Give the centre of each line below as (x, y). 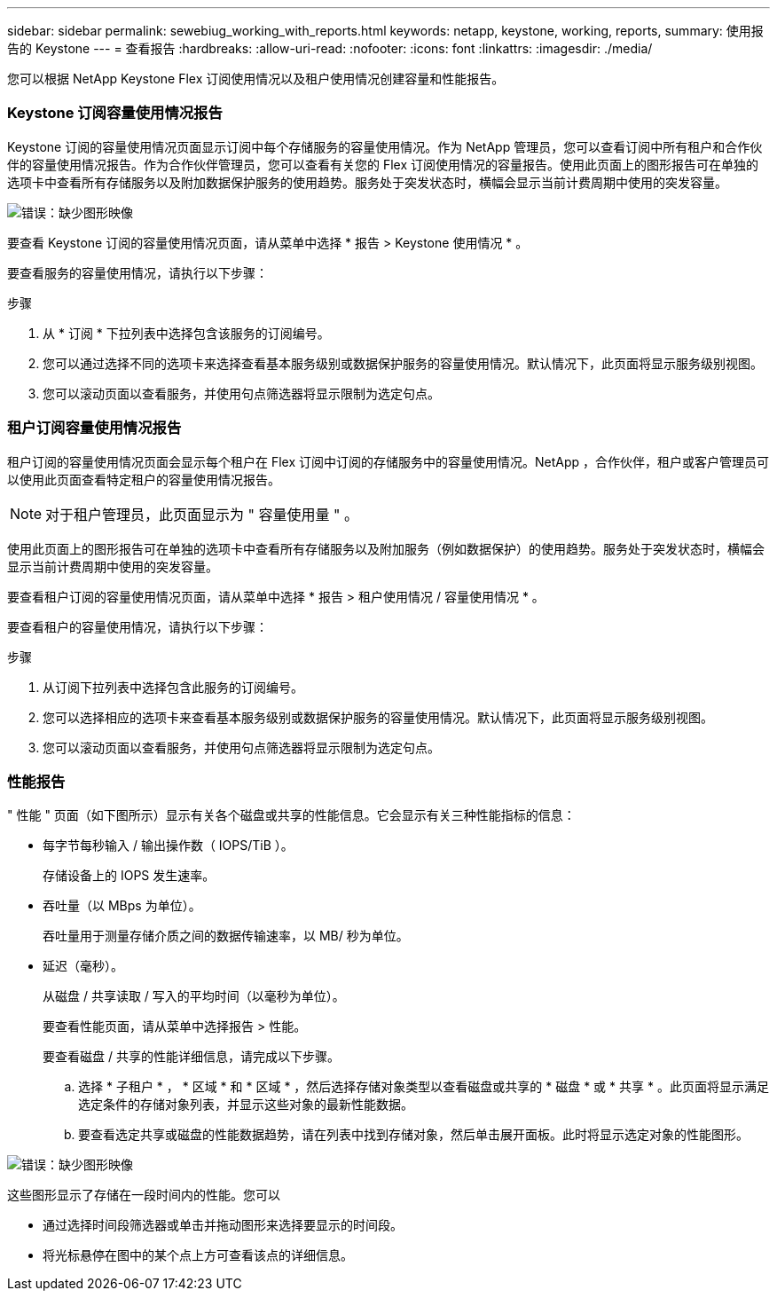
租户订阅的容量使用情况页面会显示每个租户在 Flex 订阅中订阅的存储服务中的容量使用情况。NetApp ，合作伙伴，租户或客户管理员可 (388, 461)
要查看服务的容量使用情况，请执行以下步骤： (137, 272)
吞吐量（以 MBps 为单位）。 (122, 906)
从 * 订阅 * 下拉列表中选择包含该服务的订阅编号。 (186, 333)
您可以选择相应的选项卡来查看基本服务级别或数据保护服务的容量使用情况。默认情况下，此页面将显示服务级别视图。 (378, 717)
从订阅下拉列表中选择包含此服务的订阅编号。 (173, 687)
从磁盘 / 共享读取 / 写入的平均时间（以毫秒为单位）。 (194, 996)
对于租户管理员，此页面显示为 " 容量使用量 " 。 (202, 514)
